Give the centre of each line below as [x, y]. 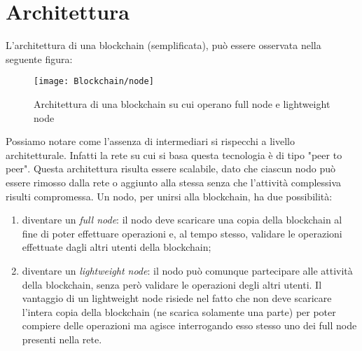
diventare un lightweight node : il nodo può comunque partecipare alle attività [187, 270]
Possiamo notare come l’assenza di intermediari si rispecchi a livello [150, 141]
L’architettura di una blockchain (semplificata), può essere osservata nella [163, 45]
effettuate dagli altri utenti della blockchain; [117, 247]
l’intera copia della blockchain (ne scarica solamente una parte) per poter [179, 311]
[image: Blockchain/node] [94, 82]
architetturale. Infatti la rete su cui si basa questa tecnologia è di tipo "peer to [174, 154]
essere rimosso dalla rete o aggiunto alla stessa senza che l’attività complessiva [174, 182]
